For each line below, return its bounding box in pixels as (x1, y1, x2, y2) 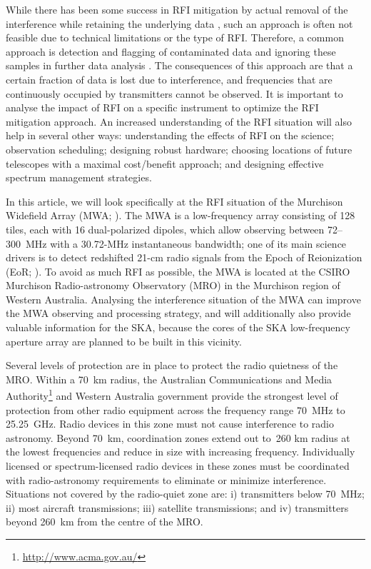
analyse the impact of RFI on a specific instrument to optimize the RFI (6, 100, 319, 115)
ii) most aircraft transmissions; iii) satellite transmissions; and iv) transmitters (6, 500, 349, 515)
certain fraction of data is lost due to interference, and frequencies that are (6, 71, 332, 86)
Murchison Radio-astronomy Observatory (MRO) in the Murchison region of (6, 278, 340, 293)
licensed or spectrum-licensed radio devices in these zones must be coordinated (6, 458, 350, 473)
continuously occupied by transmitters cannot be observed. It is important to (6, 86, 343, 101)
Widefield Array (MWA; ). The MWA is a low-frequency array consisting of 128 (6, 208, 355, 223)
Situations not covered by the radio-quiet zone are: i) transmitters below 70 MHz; (6, 486, 365, 501)
